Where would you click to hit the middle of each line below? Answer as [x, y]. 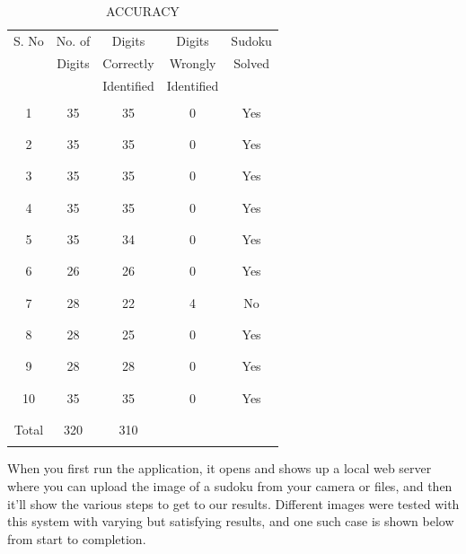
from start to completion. [77, 538]
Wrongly [193, 62]
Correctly [128, 62]
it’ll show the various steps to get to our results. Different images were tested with [233, 503]
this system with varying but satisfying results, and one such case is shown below [231, 521]
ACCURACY [143, 11]
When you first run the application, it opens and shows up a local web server [220, 468]
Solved [251, 62]
